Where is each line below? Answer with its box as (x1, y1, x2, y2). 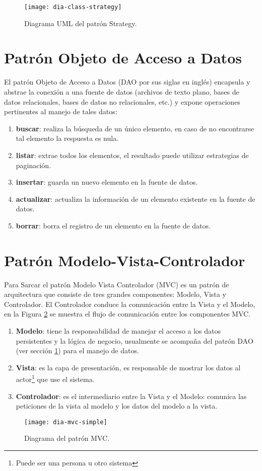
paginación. (16, 160, 51, 170)
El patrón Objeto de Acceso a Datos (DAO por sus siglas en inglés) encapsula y (4, 76, 250, 87)
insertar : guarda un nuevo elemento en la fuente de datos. (16, 177, 198, 187)
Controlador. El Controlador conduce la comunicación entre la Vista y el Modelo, (4, 298, 255, 309)
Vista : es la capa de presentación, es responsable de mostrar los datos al (16, 362, 241, 372)
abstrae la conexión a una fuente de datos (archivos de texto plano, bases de (4, 86, 239, 97)
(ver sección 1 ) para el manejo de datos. (16, 345, 139, 356)
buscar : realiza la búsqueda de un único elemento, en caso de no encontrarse (16, 123, 254, 133)
